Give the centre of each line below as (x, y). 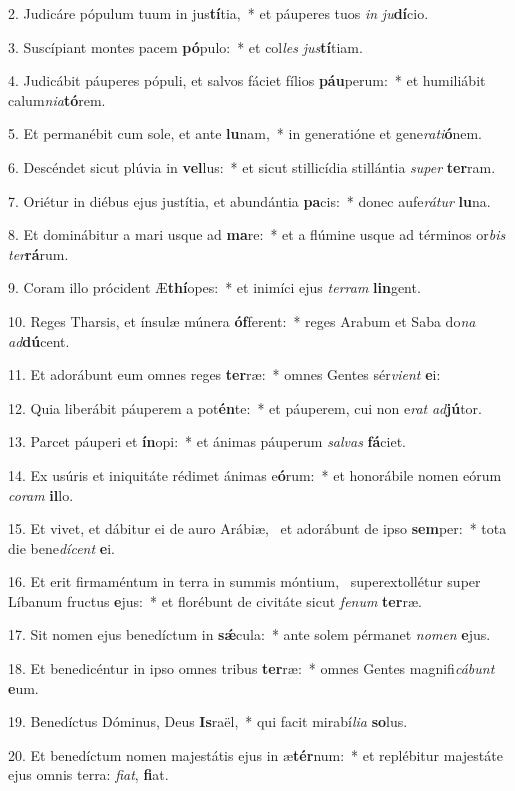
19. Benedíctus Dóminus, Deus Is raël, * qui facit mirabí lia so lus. (208, 721)
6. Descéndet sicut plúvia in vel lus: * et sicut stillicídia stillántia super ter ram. (252, 166)
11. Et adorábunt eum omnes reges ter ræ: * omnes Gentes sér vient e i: (224, 374)
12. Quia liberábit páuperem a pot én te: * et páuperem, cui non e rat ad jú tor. (245, 407)
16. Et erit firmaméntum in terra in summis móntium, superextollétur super (244, 581)
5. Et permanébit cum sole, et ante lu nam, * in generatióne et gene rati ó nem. (245, 133)
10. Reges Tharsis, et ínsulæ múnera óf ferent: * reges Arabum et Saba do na (242, 320)
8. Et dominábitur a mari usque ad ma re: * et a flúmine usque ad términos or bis (257, 234)
